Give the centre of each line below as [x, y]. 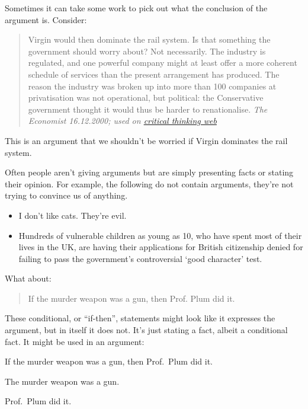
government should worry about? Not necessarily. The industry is [147, 51]
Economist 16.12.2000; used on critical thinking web [122, 121]
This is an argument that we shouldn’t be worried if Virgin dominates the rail [146, 140]
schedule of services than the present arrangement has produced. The [154, 74]
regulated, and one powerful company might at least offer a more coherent [163, 63]
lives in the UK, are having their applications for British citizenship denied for [161, 247]
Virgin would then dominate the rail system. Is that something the [149, 39]
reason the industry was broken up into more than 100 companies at [152, 86]
